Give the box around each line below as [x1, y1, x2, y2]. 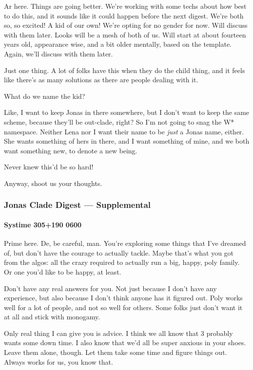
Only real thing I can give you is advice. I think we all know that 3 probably [4, 328, 233, 338]
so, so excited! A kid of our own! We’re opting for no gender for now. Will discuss [4, 20, 248, 30]
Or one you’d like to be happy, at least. [4, 266, 121, 277]
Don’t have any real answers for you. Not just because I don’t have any [4, 283, 217, 293]
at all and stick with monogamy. [4, 312, 100, 322]
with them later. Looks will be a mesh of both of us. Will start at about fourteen [4, 29, 246, 39]
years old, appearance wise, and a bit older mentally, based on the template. [4, 39, 232, 49]
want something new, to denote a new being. [4, 145, 137, 155]
